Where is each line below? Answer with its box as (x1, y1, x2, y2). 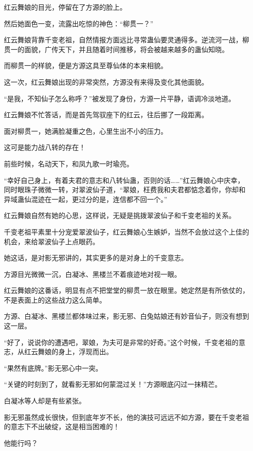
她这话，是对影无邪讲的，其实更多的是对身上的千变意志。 (4, 253, 188, 263)
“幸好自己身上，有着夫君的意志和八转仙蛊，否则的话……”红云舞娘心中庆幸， (4, 175, 244, 185)
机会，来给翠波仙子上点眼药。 (4, 236, 99, 246)
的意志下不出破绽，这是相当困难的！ (4, 421, 120, 432)
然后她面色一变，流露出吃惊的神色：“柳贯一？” (4, 18, 154, 28)
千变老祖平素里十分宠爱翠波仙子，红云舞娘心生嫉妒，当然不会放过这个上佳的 (4, 226, 249, 236)
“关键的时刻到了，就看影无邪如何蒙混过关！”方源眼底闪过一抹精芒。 (4, 379, 222, 389)
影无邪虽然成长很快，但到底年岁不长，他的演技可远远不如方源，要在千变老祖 (4, 412, 249, 422)
